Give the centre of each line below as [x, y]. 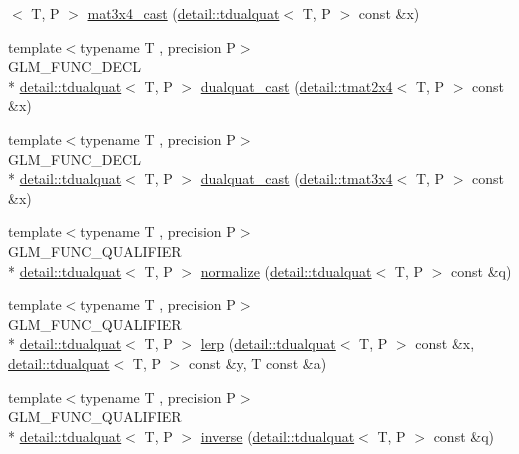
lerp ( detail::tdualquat [268, 343]
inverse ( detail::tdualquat [277, 435]
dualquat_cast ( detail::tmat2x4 [296, 85]
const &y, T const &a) [258, 362]
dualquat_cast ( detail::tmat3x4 [296, 178]
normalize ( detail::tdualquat [286, 270]
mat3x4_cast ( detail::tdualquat [183, 13]
